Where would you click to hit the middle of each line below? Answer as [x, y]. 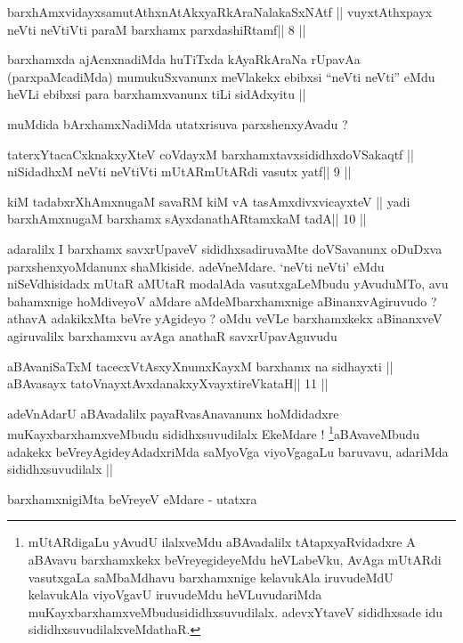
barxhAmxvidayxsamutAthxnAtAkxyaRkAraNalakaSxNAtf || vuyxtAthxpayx [220, 12]
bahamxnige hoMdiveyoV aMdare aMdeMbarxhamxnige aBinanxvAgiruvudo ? [222, 301]
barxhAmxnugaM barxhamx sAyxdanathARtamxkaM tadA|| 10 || [187, 219]
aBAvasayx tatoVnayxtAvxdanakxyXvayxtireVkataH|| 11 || [168, 383]
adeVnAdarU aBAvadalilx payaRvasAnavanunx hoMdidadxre [173, 413]
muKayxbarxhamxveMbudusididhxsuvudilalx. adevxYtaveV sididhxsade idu [235, 611]
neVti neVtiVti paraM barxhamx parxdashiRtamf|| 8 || [157, 29]
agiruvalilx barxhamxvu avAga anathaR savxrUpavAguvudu [172, 335]
